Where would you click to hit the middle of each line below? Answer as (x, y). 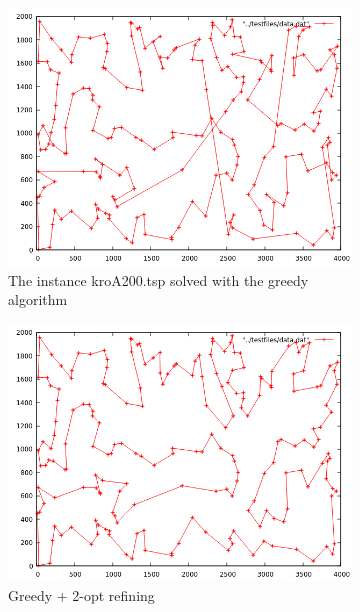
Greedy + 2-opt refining (81, 595)
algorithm (38, 299)
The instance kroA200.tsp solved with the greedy (158, 279)
